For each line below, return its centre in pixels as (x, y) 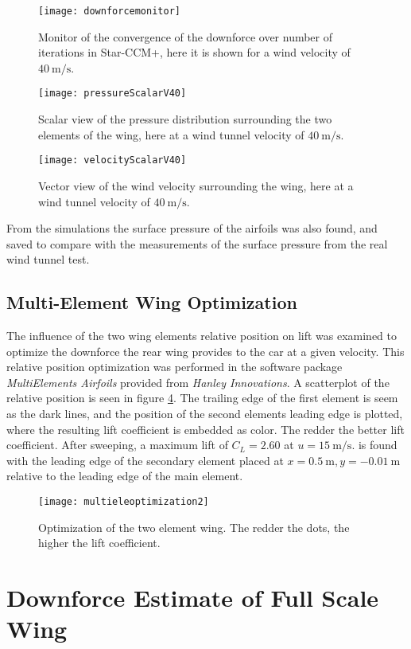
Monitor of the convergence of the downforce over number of (186, 36)
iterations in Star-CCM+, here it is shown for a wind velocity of (194, 52)
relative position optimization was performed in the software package (174, 367)
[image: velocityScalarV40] (112, 160)
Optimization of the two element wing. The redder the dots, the (194, 527)
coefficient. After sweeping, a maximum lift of (117, 445)
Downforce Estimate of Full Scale (193, 598)
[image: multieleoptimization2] (124, 502)
